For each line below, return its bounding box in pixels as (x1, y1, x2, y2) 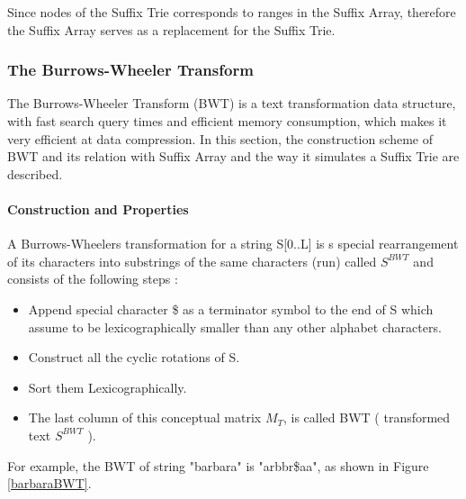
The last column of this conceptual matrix (28, 408, 262, 427)
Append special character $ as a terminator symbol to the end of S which (28, 299, 434, 318)
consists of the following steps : (7, 269, 178, 288)
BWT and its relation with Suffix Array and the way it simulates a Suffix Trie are (7, 147, 460, 166)
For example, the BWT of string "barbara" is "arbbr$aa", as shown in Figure (7, 456, 429, 475)
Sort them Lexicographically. (28, 377, 187, 396)
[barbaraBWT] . (7, 474, 92, 493)
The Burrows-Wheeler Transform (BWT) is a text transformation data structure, (7, 94, 456, 113)
